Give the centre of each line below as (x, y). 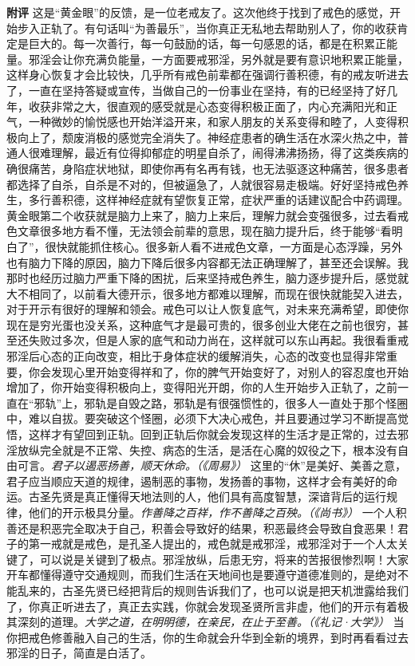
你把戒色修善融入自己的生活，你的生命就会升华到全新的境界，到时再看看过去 (207, 637)
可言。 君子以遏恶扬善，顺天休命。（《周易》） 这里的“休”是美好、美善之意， (211, 465)
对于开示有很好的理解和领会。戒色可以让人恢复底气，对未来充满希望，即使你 (207, 309)
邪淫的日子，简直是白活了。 (79, 653)
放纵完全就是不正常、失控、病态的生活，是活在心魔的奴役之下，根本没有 (207, 449)
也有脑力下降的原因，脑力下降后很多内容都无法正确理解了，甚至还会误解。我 (207, 262)
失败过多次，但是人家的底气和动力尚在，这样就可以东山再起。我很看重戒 (218, 340)
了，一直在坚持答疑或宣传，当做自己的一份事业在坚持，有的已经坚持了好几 (202, 90)
